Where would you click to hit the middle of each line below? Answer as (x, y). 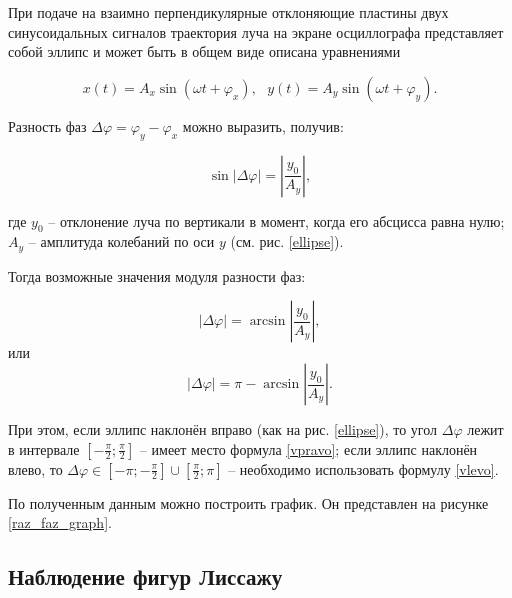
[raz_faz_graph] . (60, 522)
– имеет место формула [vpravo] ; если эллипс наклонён (308, 448)
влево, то (35, 468)
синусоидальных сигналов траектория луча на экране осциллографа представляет (256, 31)
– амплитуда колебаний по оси (121, 241)
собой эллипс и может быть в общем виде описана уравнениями (204, 51)
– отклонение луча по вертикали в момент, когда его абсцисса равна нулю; (276, 220)
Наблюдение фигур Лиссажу (145, 576)
